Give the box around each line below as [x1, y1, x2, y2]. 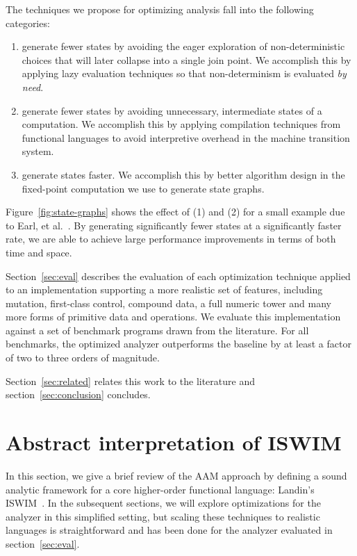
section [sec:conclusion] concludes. [6, 387, 151, 402]
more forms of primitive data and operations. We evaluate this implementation [6, 309, 341, 324]
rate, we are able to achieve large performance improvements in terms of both [6, 231, 336, 246]
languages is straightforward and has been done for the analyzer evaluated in [6, 523, 333, 537]
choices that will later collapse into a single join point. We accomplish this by [22, 52, 351, 67]
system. [22, 144, 54, 158]
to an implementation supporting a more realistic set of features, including [6, 282, 323, 297]
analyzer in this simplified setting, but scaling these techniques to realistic [6, 509, 320, 523]
